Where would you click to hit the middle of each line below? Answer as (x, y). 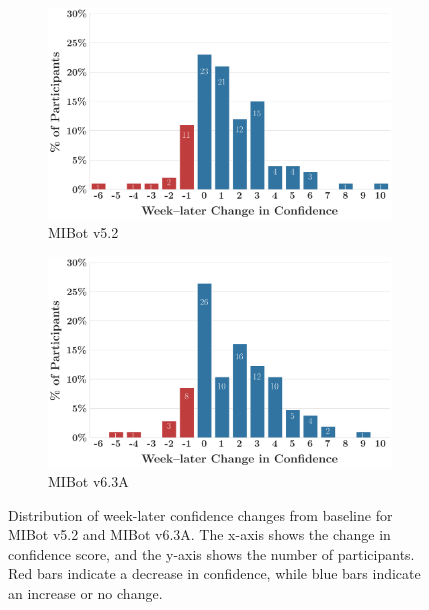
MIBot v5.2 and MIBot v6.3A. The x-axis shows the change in (199, 534)
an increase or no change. (85, 593)
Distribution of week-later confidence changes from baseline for (200, 514)
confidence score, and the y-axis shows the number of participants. (211, 553)
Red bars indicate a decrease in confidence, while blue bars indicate (214, 573)
